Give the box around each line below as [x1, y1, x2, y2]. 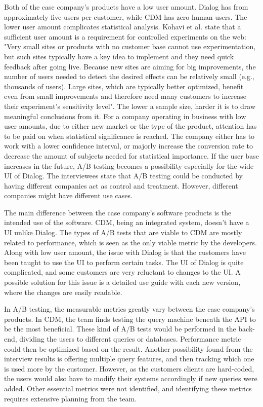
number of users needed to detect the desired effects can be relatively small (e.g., [4, 71, 254, 82]
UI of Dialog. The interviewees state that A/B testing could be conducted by [4, 170, 243, 181]
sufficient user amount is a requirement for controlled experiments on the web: [4, 31, 246, 42]
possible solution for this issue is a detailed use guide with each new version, [4, 277, 241, 287]
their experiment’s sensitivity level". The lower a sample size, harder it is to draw [4, 100, 256, 111]
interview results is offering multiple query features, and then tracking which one [4, 353, 254, 364]
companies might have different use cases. [4, 190, 133, 201]
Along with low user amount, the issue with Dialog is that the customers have [4, 247, 246, 257]
